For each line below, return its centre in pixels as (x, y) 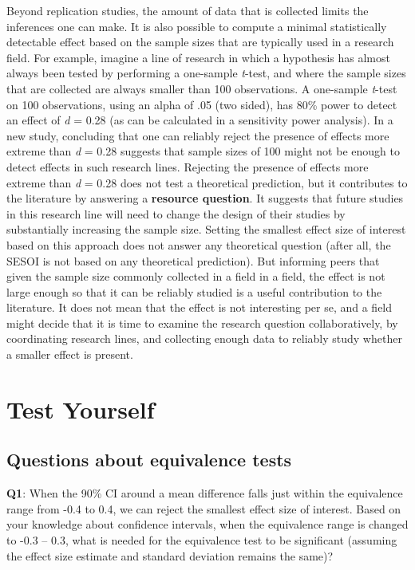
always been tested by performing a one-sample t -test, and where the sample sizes (206, 73)
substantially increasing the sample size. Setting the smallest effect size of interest (206, 229)
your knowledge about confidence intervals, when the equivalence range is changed (207, 524)
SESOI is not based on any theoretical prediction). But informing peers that (193, 260)
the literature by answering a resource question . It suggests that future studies (205, 198)
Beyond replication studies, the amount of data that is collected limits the (188, 10)
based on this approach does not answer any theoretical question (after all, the (199, 244)
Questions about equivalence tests (149, 460)
